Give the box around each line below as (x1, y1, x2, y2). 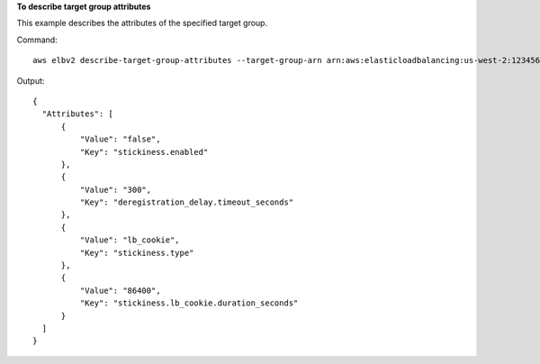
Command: (16, 34, 58, 45)
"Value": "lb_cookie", (79, 235, 180, 245)
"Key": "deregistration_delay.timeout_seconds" (79, 197, 294, 207)
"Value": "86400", (79, 285, 161, 296)
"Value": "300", (79, 185, 152, 195)
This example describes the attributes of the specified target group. (16, 18, 268, 29)
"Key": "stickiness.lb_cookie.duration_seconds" (79, 298, 299, 308)
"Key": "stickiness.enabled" (79, 147, 209, 157)
